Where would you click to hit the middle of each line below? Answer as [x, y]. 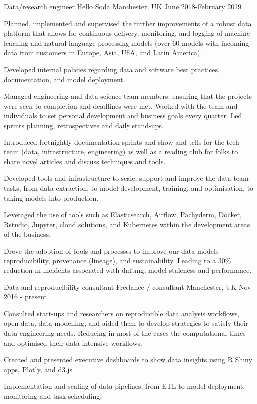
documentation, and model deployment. [64, 79]
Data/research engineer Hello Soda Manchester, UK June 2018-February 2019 [123, 6]
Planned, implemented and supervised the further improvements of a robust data [128, 23]
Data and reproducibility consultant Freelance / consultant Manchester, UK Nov [128, 287]
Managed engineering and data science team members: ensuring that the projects [128, 96]
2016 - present [26, 297]
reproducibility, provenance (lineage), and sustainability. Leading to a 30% [118, 260]
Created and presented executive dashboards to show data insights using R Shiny [128, 359]
